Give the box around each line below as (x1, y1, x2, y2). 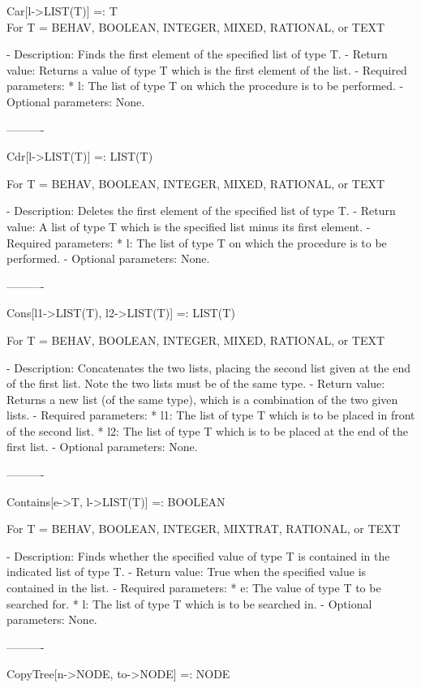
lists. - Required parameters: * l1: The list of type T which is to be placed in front (6, 406, 415, 424)
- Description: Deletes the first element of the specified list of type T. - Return (6, 202, 396, 219)
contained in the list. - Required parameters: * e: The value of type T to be (6, 579, 381, 596)
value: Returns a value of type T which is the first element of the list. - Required (6, 61, 407, 78)
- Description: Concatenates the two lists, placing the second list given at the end (6, 359, 411, 376)
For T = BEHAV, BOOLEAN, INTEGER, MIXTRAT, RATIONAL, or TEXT (6, 520, 401, 537)
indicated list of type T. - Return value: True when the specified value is (6, 563, 367, 580)
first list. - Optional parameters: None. (6, 438, 198, 455)
